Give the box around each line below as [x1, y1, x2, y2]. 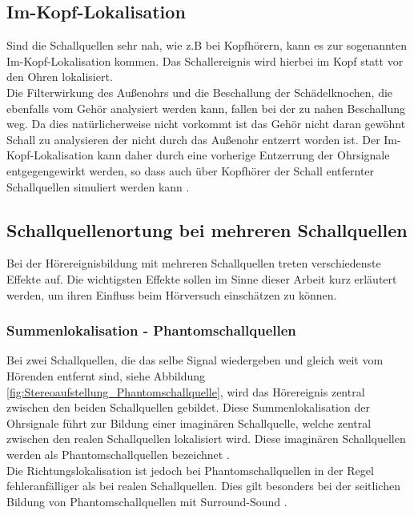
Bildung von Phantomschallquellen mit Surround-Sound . [6, 493, 287, 509]
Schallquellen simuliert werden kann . [6, 178, 190, 195]
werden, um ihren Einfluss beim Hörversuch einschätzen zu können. [6, 286, 337, 303]
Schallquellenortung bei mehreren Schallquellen [6, 217, 408, 242]
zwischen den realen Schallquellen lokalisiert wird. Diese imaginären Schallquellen [6, 430, 406, 447]
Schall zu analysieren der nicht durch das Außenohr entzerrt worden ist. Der [6, 131, 380, 147]
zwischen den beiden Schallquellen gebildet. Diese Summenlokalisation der [6, 399, 370, 416]
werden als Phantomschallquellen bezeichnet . [6, 445, 230, 462]
